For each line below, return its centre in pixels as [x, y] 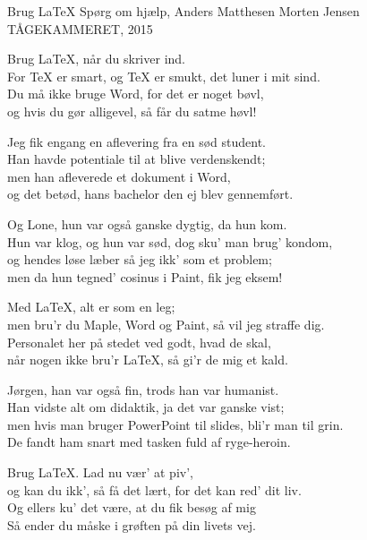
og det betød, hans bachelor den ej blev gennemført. [150, 194]
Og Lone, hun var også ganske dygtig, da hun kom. [147, 223]
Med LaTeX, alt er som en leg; [91, 307]
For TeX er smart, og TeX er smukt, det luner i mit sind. [164, 76]
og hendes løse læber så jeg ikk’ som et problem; [140, 259]
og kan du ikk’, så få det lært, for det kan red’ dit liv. [154, 489]
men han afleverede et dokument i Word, [119, 176]
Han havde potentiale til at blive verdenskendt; [137, 159]
